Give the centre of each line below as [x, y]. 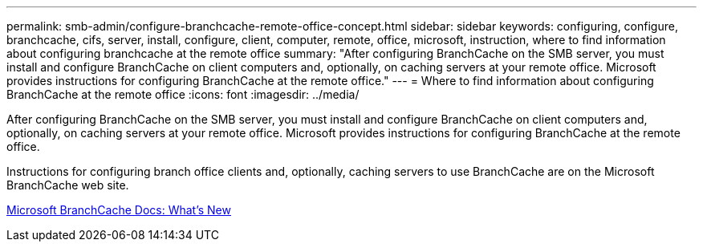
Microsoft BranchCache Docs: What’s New [119, 210]
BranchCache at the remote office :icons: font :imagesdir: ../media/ [183, 94]
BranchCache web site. [68, 185]
